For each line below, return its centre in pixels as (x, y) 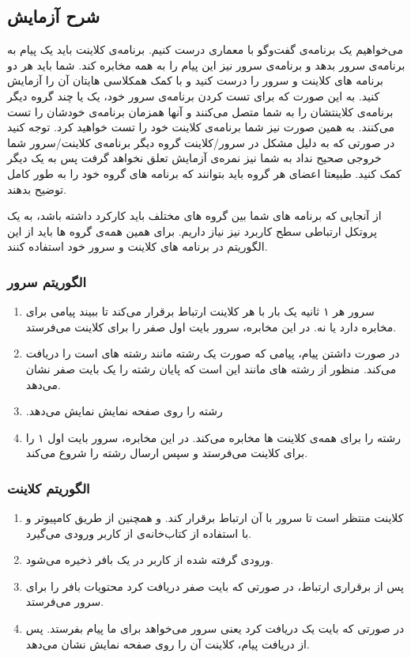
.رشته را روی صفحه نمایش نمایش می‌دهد (124, 411)
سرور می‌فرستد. (65, 601)
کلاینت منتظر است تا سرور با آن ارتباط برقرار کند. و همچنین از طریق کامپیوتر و (215, 518)
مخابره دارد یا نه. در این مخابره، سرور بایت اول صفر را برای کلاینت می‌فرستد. (211, 326)
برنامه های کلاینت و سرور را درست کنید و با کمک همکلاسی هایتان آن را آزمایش (196, 80)
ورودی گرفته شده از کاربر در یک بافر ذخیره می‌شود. (149, 560)
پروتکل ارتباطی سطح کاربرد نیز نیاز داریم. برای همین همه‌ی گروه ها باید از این (192, 231)
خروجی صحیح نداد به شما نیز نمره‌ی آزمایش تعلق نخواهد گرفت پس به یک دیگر (194, 158)
